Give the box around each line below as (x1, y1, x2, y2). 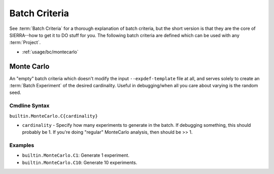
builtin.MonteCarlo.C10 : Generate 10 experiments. (22, 159, 138, 165)
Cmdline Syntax (9, 102, 50, 109)
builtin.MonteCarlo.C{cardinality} (9, 113, 98, 119)
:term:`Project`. (9, 40, 41, 46)
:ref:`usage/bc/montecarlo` (22, 49, 79, 55)
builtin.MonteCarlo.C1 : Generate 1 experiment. (22, 152, 129, 158)
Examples (9, 142, 35, 149)
